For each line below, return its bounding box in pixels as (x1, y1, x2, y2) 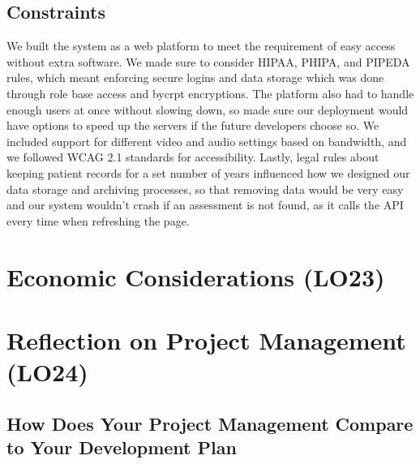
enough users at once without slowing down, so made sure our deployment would (6, 101, 409, 118)
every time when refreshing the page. (6, 212, 190, 229)
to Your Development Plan (6, 435, 237, 460)
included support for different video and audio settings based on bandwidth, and (6, 132, 407, 149)
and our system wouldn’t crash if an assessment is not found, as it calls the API (6, 196, 404, 213)
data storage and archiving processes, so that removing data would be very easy (6, 180, 404, 197)
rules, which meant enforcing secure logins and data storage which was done (6, 69, 384, 86)
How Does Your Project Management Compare (6, 410, 414, 436)
